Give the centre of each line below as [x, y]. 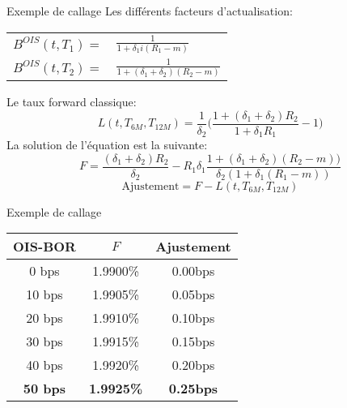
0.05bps [193, 294]
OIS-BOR [44, 247]
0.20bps [193, 365]
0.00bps [193, 271]
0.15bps [193, 341]
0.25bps [193, 389]
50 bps [44, 389]
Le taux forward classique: [72, 102]
